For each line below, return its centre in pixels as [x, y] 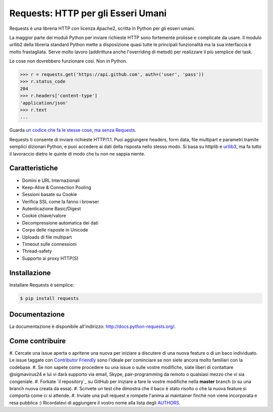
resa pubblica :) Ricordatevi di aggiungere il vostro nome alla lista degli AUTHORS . [95, 402]
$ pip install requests [50, 298]
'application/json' [44, 103]
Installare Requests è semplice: [42, 285]
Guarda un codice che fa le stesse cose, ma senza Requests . [73, 130]
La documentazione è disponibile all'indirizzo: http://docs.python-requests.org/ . [93, 326]
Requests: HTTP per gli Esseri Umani [88, 13]
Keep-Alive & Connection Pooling [56, 187]
